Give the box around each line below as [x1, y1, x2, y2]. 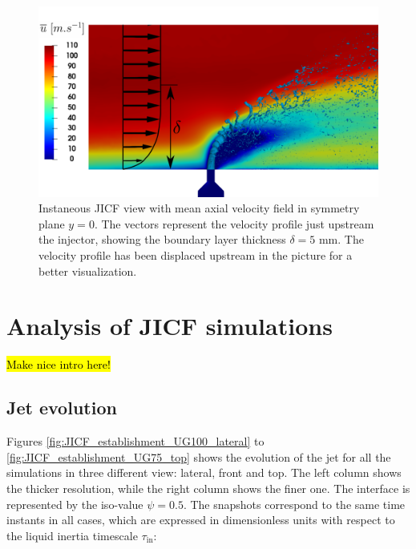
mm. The [318, 231, 364, 248]
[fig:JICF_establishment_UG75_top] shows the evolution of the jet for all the [6, 448, 391, 465]
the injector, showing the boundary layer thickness [38, 231, 286, 248]
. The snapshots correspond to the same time [183, 495, 406, 512]
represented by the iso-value [6, 495, 143, 512]
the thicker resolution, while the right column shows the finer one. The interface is [6, 479, 410, 496]
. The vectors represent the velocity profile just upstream [94, 215, 374, 232]
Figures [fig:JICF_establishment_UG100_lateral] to [6, 433, 265, 450]
